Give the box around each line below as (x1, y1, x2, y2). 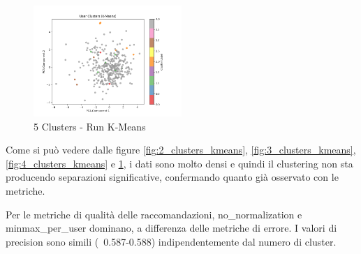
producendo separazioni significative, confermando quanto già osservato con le (6, 170, 339, 184)
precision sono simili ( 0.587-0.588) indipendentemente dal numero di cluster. (6, 234, 337, 248)
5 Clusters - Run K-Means (34, 119, 146, 133)
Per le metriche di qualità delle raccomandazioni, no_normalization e (6, 207, 302, 221)
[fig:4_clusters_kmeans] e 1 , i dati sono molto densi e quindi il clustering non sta (6, 156, 353, 170)
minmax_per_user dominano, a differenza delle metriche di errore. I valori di (6, 221, 337, 235)
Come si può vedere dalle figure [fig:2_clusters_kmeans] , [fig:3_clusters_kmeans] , (6, 142, 356, 157)
